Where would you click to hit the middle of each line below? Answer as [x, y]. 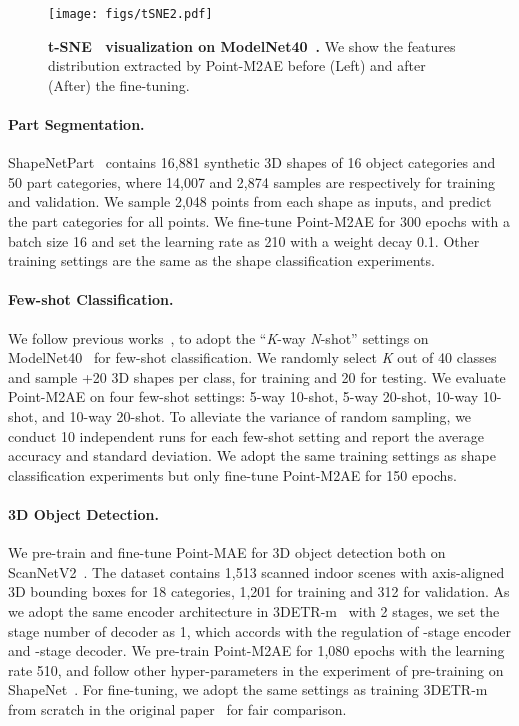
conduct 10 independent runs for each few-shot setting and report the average [246, 435]
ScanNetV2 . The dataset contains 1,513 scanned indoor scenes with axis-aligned [256, 571]
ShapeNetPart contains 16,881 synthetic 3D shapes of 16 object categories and [252, 162]
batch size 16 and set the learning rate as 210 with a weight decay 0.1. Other [244, 240]
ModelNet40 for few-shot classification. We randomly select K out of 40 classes [252, 357]
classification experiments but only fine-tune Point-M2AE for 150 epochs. [232, 474]
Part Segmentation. [76, 124]
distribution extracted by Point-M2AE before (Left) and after [237, 65]
